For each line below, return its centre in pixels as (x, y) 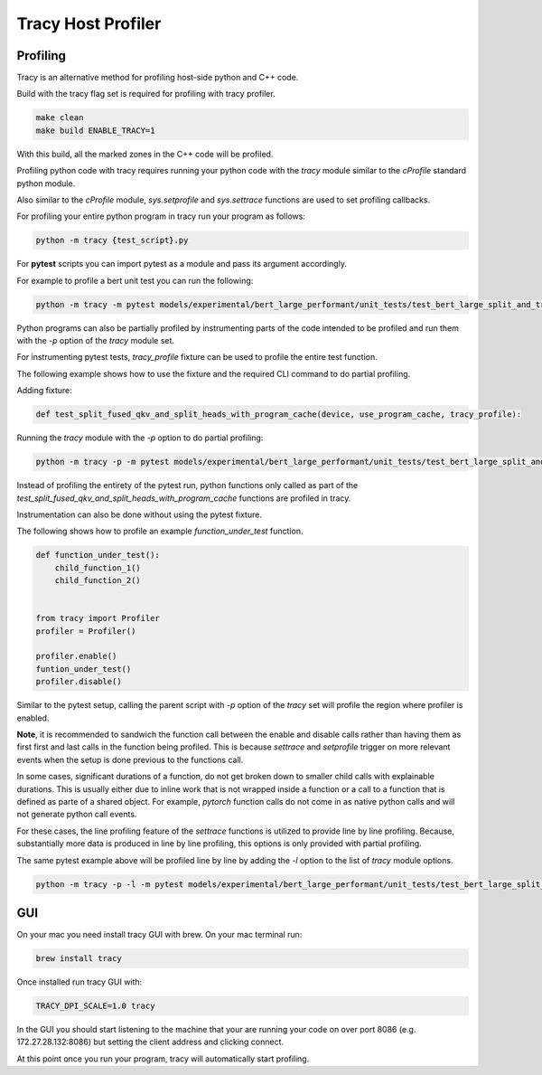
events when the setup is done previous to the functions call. (130, 759)
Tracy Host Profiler (89, 24)
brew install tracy (79, 959)
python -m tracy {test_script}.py (112, 240)
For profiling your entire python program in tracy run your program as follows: (161, 216)
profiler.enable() (76, 656)
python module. (46, 183)
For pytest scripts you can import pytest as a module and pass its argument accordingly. (182, 264)
